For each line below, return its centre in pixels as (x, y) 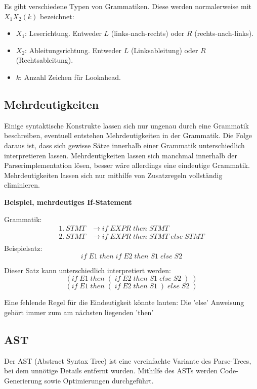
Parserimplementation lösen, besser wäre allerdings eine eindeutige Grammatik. (127, 165)
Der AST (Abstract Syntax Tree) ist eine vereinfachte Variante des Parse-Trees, (128, 360)
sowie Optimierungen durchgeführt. (99, 380)
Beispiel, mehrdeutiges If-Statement (68, 202)
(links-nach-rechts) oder (148, 33)
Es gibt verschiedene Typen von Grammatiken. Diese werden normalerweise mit (128, 6)
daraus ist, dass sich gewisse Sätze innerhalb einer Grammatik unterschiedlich (124, 145)
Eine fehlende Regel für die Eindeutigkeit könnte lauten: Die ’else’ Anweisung (124, 302)
